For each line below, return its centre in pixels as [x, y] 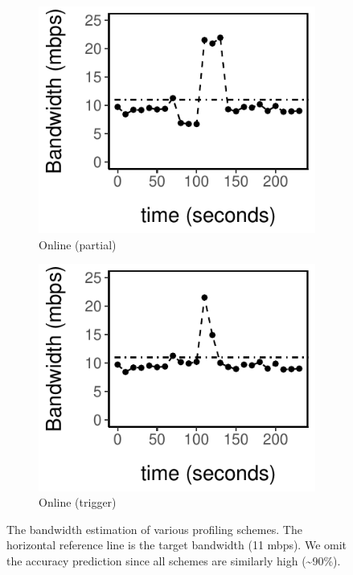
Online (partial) [78, 244]
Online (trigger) [78, 502]
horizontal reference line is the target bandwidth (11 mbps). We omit [177, 545]
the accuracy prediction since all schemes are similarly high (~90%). [174, 561]
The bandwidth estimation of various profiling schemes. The [154, 529]
